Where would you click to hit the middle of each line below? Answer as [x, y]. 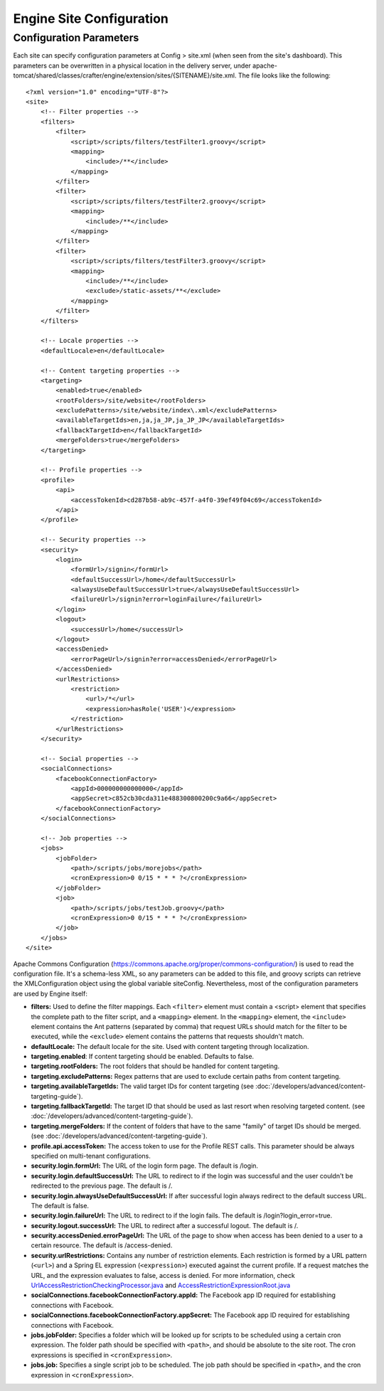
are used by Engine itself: [50, 993]
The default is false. [60, 1205]
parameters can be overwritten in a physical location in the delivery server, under [132, 65]
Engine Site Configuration [91, 18]
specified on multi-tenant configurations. [91, 1156]
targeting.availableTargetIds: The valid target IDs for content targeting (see [142, 1086]
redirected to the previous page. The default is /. [102, 1186]
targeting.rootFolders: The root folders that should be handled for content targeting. [155, 1066]
